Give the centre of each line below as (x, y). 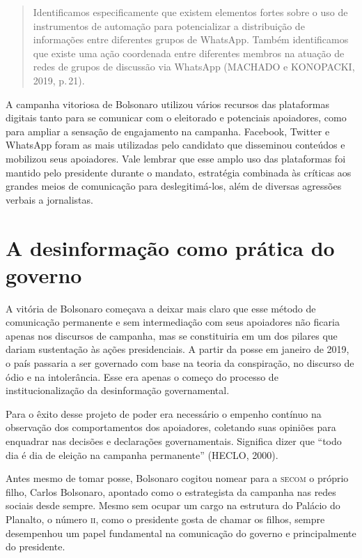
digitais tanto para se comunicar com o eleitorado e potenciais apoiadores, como (176, 118)
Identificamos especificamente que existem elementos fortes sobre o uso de (190, 12)
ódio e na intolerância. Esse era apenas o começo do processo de (142, 376)
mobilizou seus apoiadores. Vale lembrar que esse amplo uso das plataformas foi (176, 158)
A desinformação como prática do (170, 247)
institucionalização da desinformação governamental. (118, 390)
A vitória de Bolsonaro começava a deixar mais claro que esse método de (161, 308)
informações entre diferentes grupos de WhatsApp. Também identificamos (191, 39)
